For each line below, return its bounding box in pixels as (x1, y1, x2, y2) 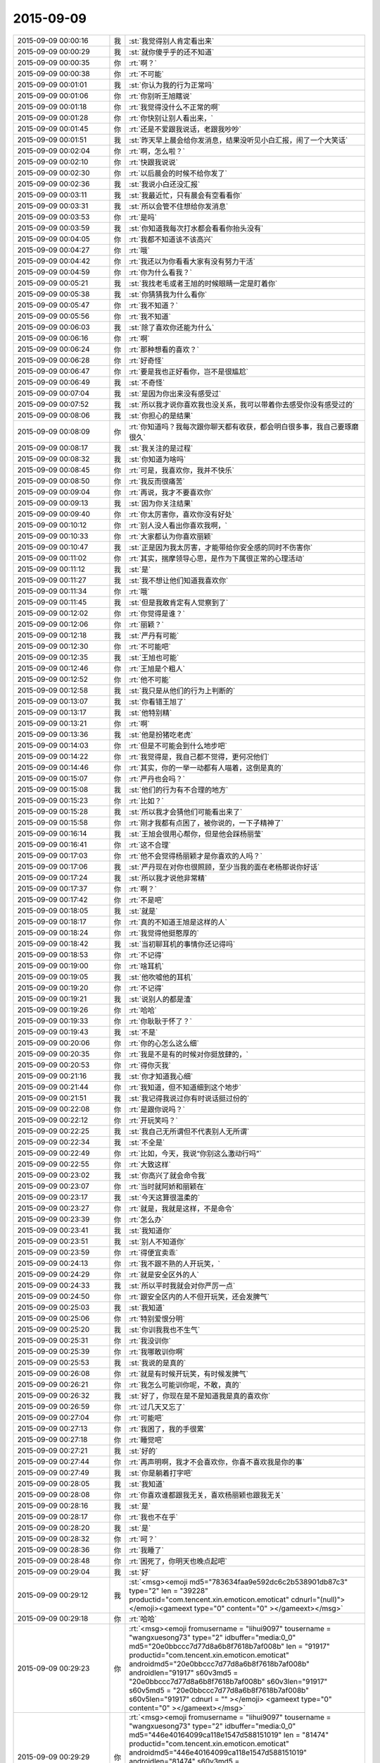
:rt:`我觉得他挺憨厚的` (129, 928, 200, 938)
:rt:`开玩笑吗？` (129, 1115, 179, 1125)
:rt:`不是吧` (129, 895, 165, 905)
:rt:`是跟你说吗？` (129, 1104, 186, 1114)
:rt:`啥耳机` (129, 961, 165, 971)
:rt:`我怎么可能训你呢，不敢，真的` (129, 1379, 242, 1389)
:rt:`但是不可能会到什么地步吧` (129, 740, 228, 750)
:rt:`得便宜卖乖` (129, 1247, 179, 1257)
